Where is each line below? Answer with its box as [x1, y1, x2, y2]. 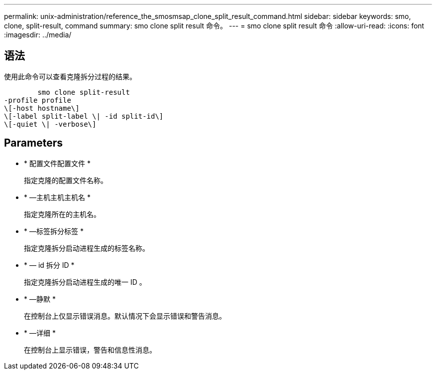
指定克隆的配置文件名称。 [24, 176, 108, 185]
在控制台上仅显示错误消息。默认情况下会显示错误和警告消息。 [24, 311, 226, 320]
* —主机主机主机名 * [24, 192, 91, 201]
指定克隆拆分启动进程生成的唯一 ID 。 [24, 277, 146, 286]
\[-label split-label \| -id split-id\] [4, 112, 164, 120]
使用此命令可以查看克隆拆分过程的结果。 [4, 72, 136, 81]
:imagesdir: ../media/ [4, 30, 72, 39]
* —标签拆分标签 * [24, 226, 84, 235]
